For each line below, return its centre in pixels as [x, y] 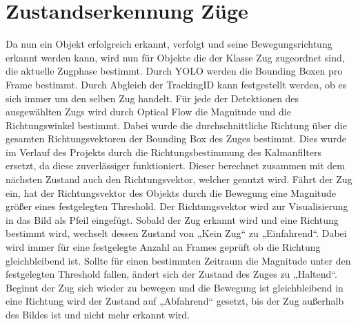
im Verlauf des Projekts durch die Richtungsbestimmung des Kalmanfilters [163, 152]
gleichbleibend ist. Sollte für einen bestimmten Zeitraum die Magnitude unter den [178, 260]
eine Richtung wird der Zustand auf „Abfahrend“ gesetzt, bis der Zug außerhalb [175, 301]
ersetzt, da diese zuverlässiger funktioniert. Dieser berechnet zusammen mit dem [175, 165]
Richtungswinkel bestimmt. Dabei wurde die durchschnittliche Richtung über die [176, 125]
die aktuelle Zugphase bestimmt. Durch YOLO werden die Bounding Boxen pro [174, 71]
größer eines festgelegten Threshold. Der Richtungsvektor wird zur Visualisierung [177, 206]
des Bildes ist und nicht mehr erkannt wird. [98, 314]
